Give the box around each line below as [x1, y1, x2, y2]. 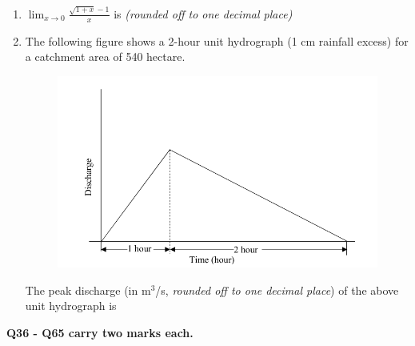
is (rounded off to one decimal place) [114, 5, 293, 22]
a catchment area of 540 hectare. [25, 48, 186, 65]
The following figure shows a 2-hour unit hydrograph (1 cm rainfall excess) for [25, 32, 409, 49]
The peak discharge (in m [25, 281, 151, 298]
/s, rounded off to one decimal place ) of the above [155, 281, 399, 298]
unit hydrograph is [25, 297, 117, 314]
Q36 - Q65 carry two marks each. [6, 324, 194, 340]
